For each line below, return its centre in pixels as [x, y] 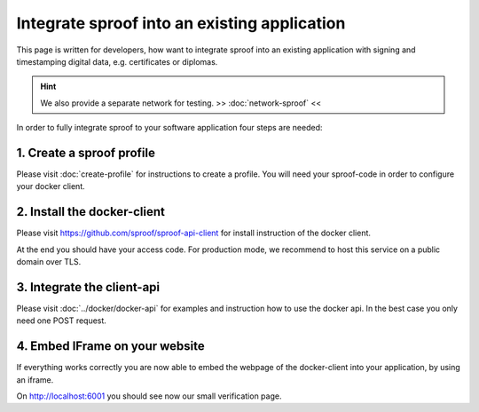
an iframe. [35, 380]
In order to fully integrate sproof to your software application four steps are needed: [169, 128]
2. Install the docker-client [91, 212]
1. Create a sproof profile [86, 152]
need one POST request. [61, 321]
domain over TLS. [49, 262]
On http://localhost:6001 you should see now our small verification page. [149, 396]
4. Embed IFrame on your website [111, 346]
